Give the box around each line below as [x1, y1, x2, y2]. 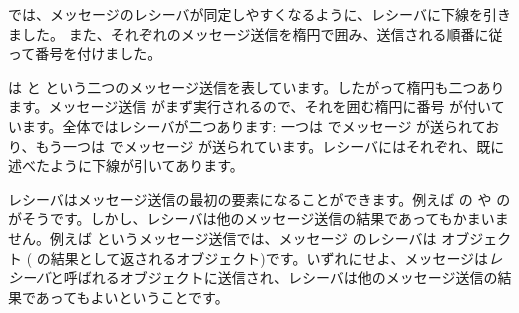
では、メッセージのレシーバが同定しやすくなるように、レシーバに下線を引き [8, 4, 511, 24]
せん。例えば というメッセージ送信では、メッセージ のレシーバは [8, 227, 437, 248]
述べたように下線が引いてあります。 [8, 155, 244, 176]
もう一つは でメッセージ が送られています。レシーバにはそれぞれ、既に [35, 135, 505, 156]
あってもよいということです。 [35, 286, 229, 307]
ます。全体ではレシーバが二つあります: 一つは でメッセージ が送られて [21, 115, 486, 136]
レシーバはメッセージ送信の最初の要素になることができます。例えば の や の [8, 188, 511, 209]
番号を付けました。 [35, 43, 162, 64]
